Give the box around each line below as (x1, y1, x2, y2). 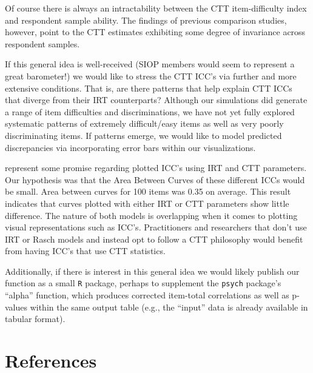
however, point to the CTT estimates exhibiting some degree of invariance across (5, 25, 306, 38)
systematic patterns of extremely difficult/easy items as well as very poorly (5, 117, 284, 130)
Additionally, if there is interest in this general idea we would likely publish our (5, 264, 300, 277)
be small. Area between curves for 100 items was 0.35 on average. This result (5, 185, 291, 198)
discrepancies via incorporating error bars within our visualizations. (5, 141, 256, 153)
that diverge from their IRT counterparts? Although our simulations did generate (5, 93, 308, 106)
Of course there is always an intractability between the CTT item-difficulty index (5, 2, 307, 14)
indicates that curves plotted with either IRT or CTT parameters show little (5, 197, 289, 209)
